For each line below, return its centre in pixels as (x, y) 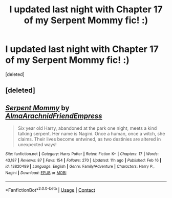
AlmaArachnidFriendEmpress (54, 116)
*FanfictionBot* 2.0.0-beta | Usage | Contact (50, 189)
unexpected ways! (37, 145)
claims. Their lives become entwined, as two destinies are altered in (89, 139)
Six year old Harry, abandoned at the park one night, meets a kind (87, 128)
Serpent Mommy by (37, 108)
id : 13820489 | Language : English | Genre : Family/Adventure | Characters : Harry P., (80, 167)
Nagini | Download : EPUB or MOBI (36, 173)
